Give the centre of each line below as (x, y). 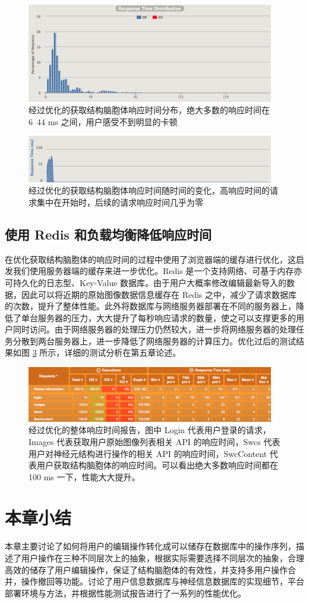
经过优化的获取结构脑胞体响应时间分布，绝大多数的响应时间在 (149, 110)
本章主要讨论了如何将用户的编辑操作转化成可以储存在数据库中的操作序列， (150, 546)
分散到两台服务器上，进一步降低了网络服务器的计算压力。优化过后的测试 (154, 341)
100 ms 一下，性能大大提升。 (84, 476)
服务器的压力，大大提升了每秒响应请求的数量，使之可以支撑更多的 (167, 317)
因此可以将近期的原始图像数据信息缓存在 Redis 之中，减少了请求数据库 (159, 294)
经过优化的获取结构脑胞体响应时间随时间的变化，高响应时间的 (149, 190)
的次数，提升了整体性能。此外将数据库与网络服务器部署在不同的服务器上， (150, 306)
